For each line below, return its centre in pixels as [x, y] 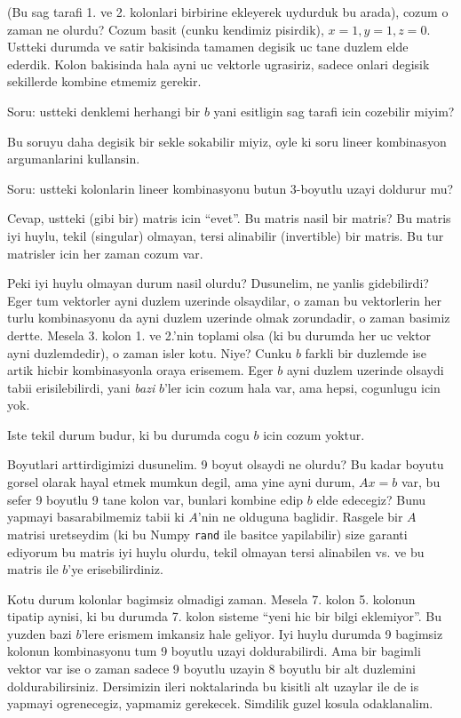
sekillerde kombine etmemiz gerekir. [104, 81]
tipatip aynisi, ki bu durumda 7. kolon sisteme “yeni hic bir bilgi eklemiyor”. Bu [225, 616]
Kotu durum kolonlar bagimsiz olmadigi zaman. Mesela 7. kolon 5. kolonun [211, 598]
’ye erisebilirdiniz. [115, 569]
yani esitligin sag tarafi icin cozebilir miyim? [334, 111]
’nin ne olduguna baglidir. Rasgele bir [300, 517]
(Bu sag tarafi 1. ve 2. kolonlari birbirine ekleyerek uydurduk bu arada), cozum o [228, 12]
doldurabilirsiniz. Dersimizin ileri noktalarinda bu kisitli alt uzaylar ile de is [213, 686]
